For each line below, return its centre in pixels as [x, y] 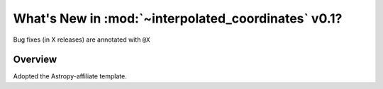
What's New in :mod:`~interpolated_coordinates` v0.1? [178, 18]
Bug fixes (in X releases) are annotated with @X [82, 40]
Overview [35, 60]
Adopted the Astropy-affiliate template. [70, 76]
